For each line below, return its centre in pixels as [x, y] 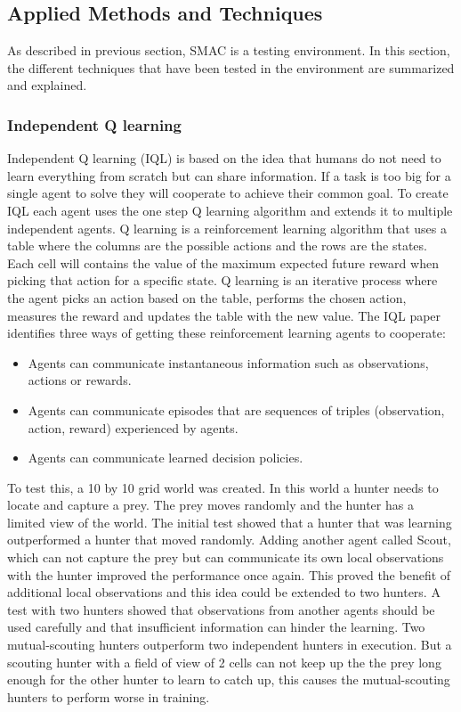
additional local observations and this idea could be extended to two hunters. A [224, 592]
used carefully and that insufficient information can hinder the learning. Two [216, 627]
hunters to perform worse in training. [109, 696]
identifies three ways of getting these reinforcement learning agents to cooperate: [226, 333]
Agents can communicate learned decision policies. [166, 458]
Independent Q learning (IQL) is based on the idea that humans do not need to [224, 158]
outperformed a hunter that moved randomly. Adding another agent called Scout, [229, 540]
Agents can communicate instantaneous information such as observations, [228, 362]
